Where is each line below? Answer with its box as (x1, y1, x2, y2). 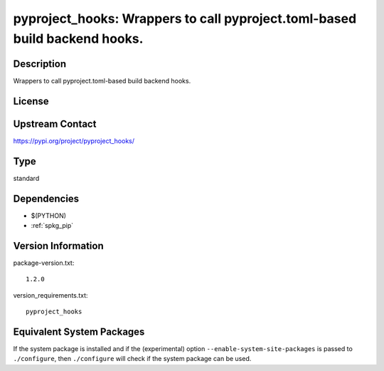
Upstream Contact (13, 117, 97, 130)
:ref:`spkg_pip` (31, 221, 74, 229)
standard (13, 174, 40, 182)
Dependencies (13, 192, 80, 204)
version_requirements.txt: (13, 291, 88, 299)
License (13, 95, 49, 107)
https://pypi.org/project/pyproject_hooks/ (13, 136, 135, 145)
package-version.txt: (13, 258, 75, 267)
